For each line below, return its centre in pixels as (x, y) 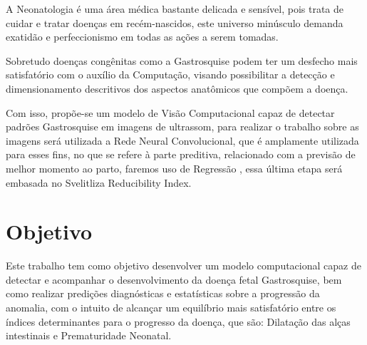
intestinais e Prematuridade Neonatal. (89, 335)
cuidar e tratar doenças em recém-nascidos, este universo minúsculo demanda (175, 22)
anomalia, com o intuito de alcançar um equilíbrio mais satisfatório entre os (171, 308)
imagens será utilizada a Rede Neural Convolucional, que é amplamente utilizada (182, 140)
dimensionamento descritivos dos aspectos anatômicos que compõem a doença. (177, 88)
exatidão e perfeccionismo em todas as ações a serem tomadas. (142, 37)
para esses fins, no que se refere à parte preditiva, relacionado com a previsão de (181, 154)
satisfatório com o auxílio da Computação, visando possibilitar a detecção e (170, 74)
